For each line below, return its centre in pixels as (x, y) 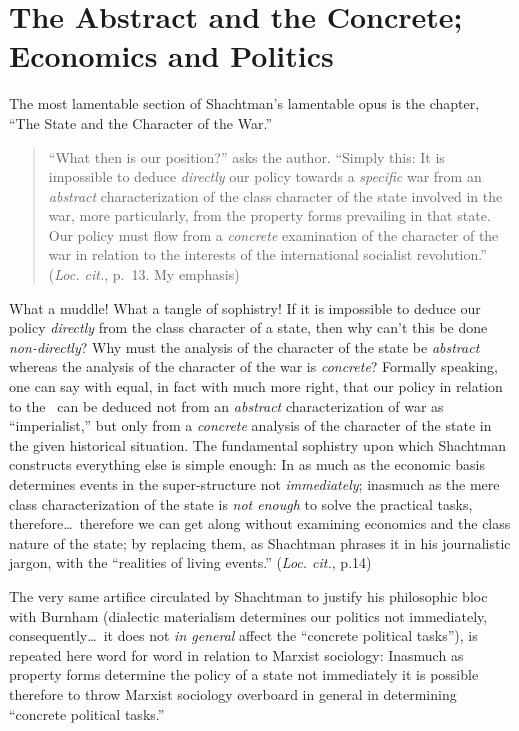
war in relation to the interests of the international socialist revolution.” (267, 254)
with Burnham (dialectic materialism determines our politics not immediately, (248, 615)
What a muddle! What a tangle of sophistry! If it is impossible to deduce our (245, 307)
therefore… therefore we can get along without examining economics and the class (260, 523)
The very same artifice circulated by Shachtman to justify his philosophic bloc (248, 595)
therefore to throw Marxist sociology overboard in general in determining (233, 693)
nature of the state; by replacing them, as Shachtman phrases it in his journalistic (260, 542)
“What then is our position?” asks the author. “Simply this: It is (246, 156)
